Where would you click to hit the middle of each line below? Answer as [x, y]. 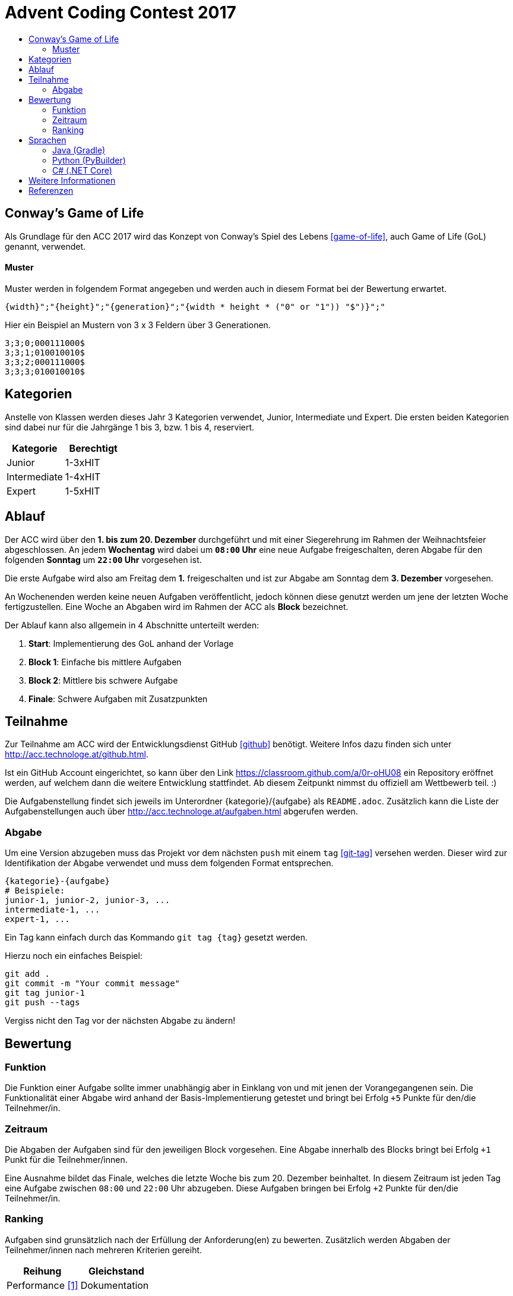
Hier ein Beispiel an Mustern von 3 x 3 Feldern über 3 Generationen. [138, 325]
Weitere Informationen [72, 180]
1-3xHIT [83, 462]
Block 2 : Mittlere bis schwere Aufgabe [103, 680]
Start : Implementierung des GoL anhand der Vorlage [131, 643]
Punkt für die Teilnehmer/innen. [66, 1160]
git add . [27, 974]
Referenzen [51, 190]
